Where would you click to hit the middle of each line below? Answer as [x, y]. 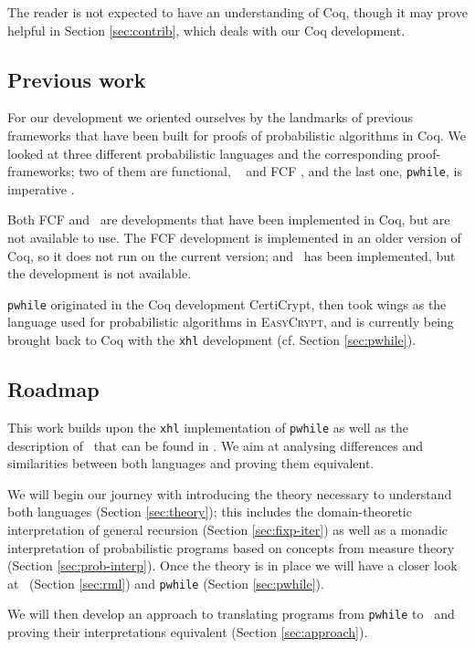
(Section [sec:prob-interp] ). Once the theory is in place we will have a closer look [232, 565]
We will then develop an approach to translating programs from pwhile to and [231, 614]
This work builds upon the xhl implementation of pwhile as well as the [208, 427]
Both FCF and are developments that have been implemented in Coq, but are [229, 219]
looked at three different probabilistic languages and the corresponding [205, 153]
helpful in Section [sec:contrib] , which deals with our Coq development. [206, 30]
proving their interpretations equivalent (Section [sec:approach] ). [188, 632]
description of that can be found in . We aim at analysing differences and [215, 445]
